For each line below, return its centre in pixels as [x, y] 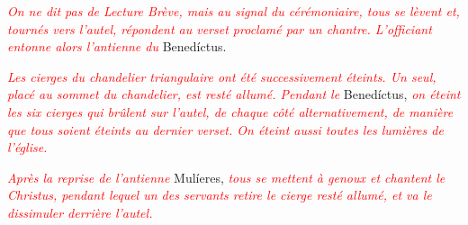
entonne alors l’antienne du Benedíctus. [117, 46]
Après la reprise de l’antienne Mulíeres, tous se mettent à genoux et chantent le [226, 177]
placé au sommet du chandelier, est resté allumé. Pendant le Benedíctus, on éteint [234, 94]
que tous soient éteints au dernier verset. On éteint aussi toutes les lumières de [225, 129]
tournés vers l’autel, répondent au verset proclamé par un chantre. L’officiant [220, 28]
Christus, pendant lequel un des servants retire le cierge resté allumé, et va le [220, 195]
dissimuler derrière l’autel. [80, 212]
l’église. [27, 147]
